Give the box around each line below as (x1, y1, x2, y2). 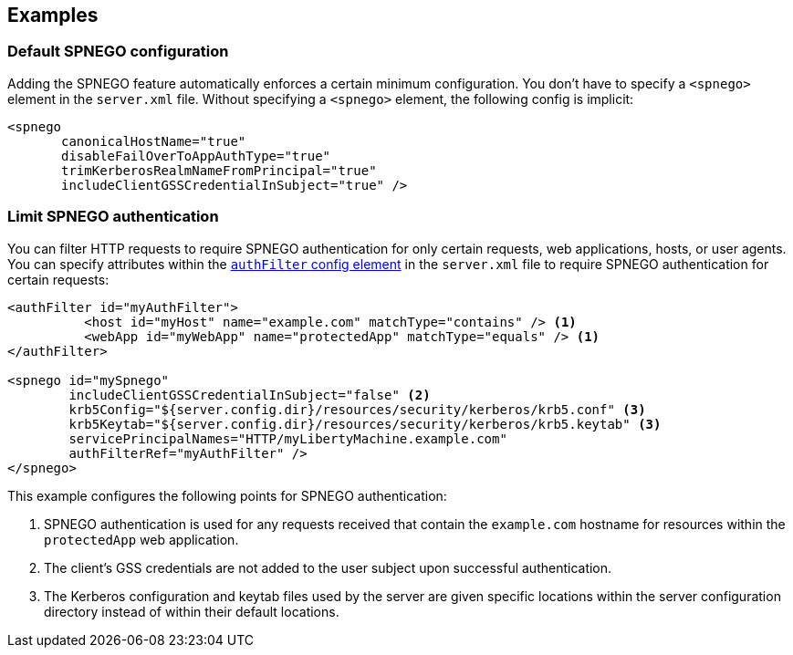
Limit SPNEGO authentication (7, 207, 219, 226)
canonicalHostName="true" (61, 133, 246, 149)
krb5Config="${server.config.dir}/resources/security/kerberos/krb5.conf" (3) (68, 401, 646, 417)
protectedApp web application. (44, 531, 239, 547)
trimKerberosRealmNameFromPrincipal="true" (61, 162, 377, 178)
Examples (7, 4, 99, 26)
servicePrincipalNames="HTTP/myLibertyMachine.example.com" (68, 431, 507, 446)
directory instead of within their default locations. (44, 603, 339, 619)
